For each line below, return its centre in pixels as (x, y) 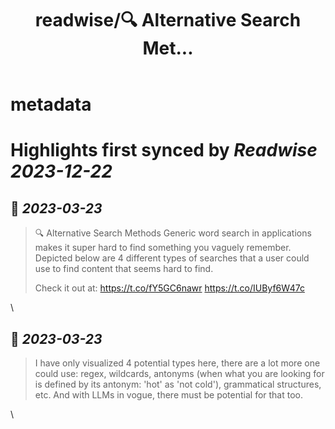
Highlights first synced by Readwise (164, 150)
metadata (51, 104)
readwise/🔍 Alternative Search (168, 20)
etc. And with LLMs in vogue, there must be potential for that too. (169, 395)
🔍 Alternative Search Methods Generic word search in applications (173, 233)
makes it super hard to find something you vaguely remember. (163, 248)
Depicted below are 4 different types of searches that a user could (172, 258)
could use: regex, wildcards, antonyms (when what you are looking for (179, 373)
